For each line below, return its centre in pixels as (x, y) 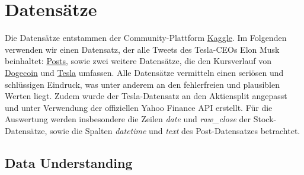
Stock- (265, 119)
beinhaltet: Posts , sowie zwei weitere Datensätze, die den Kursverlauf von (138, 61)
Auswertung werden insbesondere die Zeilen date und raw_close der (128, 119)
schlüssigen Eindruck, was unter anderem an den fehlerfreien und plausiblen (142, 84)
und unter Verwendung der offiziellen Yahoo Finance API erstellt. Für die (139, 107)
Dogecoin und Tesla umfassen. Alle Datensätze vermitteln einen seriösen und (144, 72)
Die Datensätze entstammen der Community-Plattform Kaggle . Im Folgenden (146, 38)
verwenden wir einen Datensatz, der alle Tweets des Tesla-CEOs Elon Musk (142, 49)
